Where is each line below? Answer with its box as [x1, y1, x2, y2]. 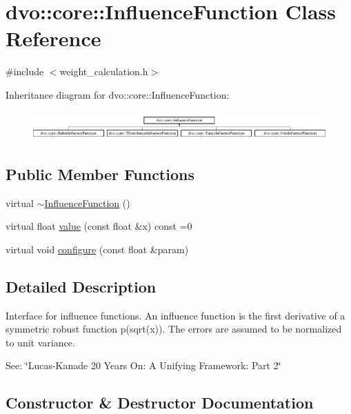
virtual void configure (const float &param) [6, 241, 189, 256]
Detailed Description [6, 275, 157, 297]
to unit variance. [6, 335, 75, 349]
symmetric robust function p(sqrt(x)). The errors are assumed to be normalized [6, 322, 342, 336]
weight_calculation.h [59, 64, 148, 79]
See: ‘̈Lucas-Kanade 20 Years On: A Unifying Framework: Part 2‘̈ [6, 358, 281, 373]
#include [6, 64, 44, 79]
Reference [6, 24, 101, 52]
